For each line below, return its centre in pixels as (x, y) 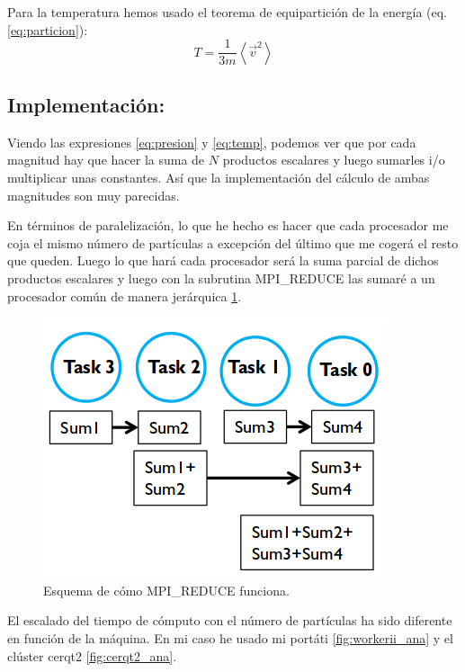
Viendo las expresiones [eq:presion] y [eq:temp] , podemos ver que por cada (212, 142)
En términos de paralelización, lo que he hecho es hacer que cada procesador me (228, 225)
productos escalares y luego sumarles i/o (334, 160)
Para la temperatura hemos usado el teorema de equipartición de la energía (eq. (228, 12)
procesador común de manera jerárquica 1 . (125, 296)
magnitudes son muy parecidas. (94, 195)
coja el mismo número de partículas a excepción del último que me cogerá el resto (233, 242)
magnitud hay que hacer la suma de (106, 160)
